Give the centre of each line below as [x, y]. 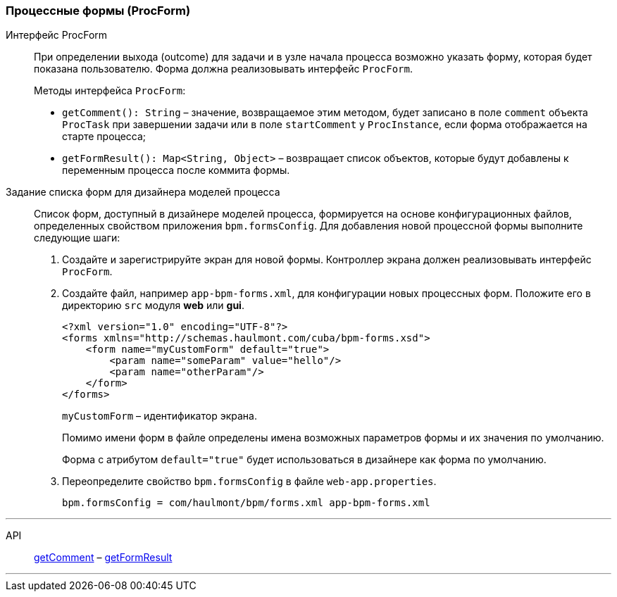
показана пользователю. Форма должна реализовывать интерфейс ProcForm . [223, 69]
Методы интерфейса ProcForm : [110, 91]
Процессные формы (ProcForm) [98, 11]
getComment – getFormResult [103, 558]
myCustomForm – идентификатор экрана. [160, 416]
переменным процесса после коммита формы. [176, 170]
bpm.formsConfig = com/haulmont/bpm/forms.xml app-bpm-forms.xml [246, 503]
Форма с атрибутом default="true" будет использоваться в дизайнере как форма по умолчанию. [304, 460]
